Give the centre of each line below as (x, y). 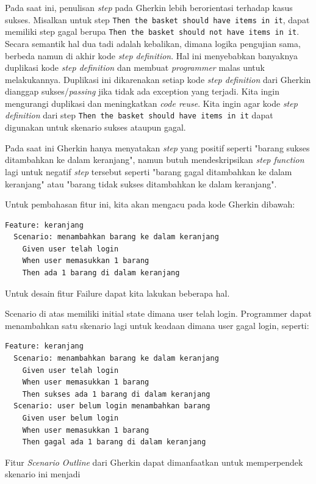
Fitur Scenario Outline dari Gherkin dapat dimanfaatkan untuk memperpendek (154, 462)
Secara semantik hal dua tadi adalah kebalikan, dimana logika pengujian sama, (153, 43)
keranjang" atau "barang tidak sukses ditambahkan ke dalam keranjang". (141, 183)
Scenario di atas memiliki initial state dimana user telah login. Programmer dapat (158, 313)
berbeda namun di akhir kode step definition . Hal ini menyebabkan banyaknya (151, 55)
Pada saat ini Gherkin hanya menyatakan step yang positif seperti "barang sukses (157, 147)
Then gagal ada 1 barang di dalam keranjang (114, 442)
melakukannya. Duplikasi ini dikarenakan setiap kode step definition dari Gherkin (158, 79)
